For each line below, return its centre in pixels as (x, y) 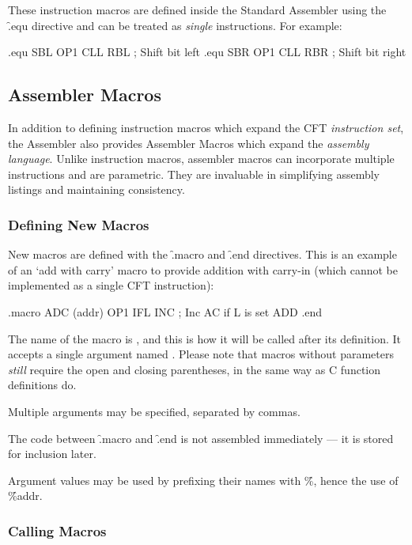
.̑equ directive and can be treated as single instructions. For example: (175, 25)
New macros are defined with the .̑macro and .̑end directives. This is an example (202, 254)
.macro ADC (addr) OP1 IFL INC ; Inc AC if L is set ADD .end (165, 311)
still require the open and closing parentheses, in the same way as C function (195, 369)
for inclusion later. (52, 454)
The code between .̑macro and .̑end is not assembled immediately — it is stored (201, 438)
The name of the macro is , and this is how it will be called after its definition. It (204, 338)
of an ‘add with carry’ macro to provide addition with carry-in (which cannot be (203, 269)
